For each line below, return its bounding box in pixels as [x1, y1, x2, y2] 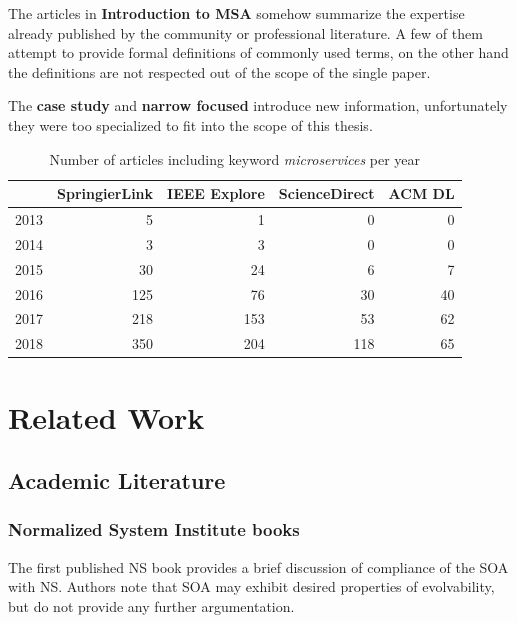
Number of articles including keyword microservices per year [49, 148, 421, 169]
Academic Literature [8, 465, 226, 496]
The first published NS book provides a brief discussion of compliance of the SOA [8, 556, 509, 577]
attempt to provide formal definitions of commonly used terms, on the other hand [8, 42, 509, 63]
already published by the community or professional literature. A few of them [8, 22, 483, 43]
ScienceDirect [278, 183, 375, 204]
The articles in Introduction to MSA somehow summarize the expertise [8, 3, 465, 23]
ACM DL [388, 183, 455, 204]
